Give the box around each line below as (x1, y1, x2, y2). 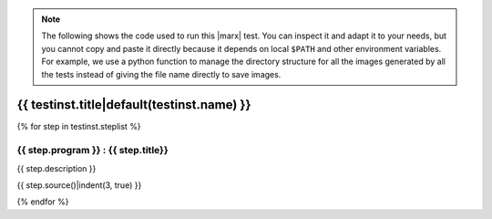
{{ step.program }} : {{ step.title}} (16, 144, 169, 157)
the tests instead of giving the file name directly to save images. (41, 68, 282, 79)
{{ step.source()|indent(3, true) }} (16, 180, 142, 191)
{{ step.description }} (16, 162, 97, 173)
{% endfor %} (16, 196, 69, 207)
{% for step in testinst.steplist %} (16, 121, 141, 132)
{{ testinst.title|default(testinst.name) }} (16, 97, 251, 113)
